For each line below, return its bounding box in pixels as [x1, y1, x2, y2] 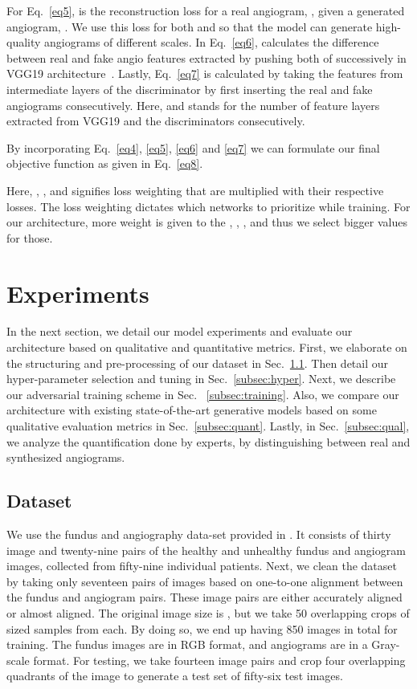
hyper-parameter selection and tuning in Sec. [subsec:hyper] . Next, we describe [6, 370, 396, 387]
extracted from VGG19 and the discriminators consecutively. [6, 112, 305, 129]
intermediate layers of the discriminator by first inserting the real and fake [6, 80, 373, 97]
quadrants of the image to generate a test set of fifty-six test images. [6, 667, 343, 684]
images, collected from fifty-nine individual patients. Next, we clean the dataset [6, 557, 397, 574]
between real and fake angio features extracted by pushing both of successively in [6, 49, 407, 66]
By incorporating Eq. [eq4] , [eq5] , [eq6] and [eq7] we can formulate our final [6, 139, 380, 156]
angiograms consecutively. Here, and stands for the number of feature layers [6, 96, 380, 113]
